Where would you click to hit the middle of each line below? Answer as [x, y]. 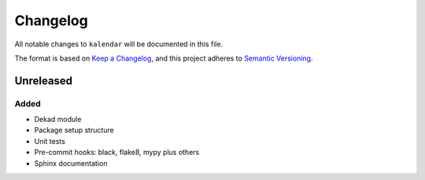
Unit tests [50, 141]
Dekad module [58, 119]
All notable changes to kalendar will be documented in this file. [119, 44]
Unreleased [44, 81]
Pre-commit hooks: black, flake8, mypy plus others [117, 152]
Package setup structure [74, 130]
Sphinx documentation [71, 163]
